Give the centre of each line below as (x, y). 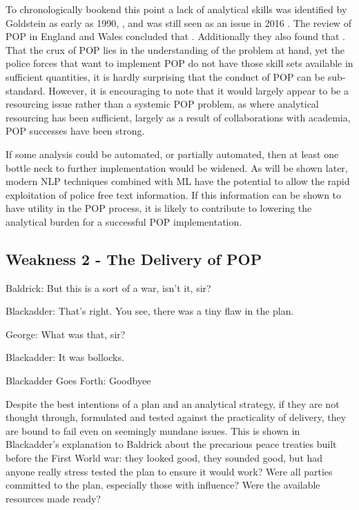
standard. (26, 90)
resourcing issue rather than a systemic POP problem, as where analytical (162, 104)
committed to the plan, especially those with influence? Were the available (163, 485)
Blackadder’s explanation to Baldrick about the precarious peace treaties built (171, 444)
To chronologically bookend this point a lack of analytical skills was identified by (176, 9)
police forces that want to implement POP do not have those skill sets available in (179, 63)
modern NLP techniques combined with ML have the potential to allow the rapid (178, 181)
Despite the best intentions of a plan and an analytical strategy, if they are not (173, 403)
